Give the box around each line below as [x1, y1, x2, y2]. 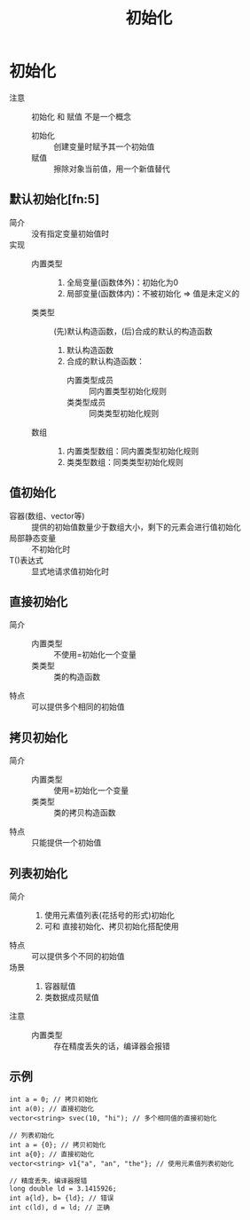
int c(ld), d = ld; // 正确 [9, 1203, 111, 1212]
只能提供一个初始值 [31, 838, 102, 848]
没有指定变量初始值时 [31, 228, 109, 239]
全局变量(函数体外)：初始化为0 [66, 277, 179, 287]
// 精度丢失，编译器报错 [9, 1177, 88, 1185]
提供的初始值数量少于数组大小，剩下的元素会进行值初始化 [31, 521, 241, 532]
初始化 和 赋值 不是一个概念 [31, 111, 131, 122]
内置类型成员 [66, 374, 113, 385]
